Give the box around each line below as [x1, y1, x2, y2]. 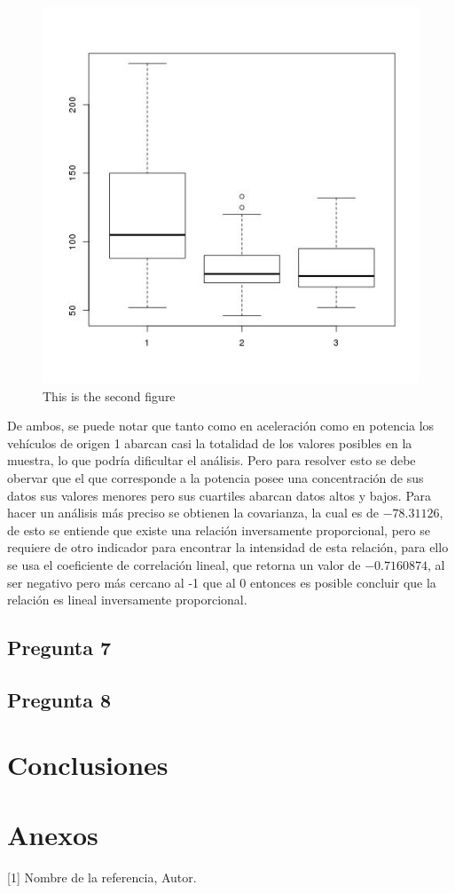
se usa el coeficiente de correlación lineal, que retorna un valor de [7, 555, 361, 573]
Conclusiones [7, 747, 169, 783]
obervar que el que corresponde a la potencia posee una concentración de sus [7, 468, 424, 486]
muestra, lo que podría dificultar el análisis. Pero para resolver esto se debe [7, 451, 416, 470]
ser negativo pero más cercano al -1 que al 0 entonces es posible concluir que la [7, 573, 436, 591]
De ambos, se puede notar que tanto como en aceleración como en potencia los [7, 416, 435, 435]
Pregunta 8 [7, 685, 112, 713]
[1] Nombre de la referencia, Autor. [7, 867, 197, 886]
